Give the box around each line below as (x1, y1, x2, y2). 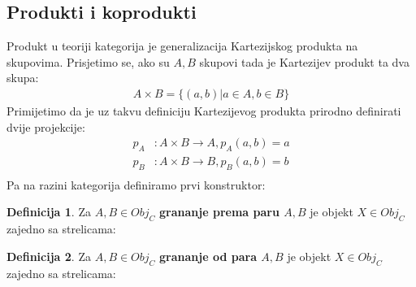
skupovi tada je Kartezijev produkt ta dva (199, 53, 409, 70)
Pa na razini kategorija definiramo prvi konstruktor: (6, 176, 266, 193)
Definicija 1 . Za (6, 203, 91, 220)
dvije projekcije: (6, 118, 85, 135)
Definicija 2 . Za (6, 247, 91, 264)
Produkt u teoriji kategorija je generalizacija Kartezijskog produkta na (6, 37, 358, 54)
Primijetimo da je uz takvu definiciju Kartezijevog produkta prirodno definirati (6, 102, 401, 120)
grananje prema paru (159, 203, 279, 220)
